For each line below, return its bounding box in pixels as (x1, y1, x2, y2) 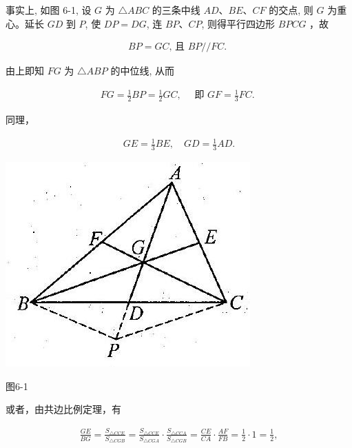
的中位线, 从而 (110, 63, 174, 78)
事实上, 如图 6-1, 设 (6, 3, 92, 17)
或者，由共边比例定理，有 (6, 402, 121, 416)
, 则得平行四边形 (201, 16, 276, 30)
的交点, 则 (269, 3, 313, 17)
